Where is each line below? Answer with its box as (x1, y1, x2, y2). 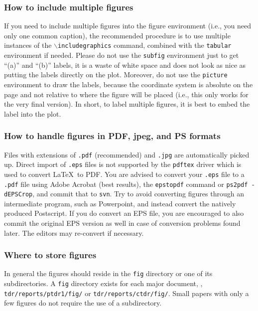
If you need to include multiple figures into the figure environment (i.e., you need (4, 20, 252, 31)
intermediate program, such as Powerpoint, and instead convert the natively (4, 198, 236, 208)
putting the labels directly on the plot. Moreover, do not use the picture (4, 69, 228, 80)
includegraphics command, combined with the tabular (58, 40, 232, 50)
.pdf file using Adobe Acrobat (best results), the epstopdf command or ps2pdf (4, 178, 248, 189)
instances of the (4, 40, 52, 50)
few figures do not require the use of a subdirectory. (4, 298, 162, 308)
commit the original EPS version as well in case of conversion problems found (4, 218, 241, 228)
